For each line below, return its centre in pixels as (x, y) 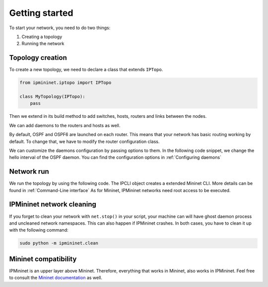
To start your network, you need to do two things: (60, 28)
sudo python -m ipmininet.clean (59, 243)
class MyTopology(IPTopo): (52, 96)
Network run (29, 171)
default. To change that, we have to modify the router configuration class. (84, 142)
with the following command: (39, 230)
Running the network (43, 44)
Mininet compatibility (43, 259)
